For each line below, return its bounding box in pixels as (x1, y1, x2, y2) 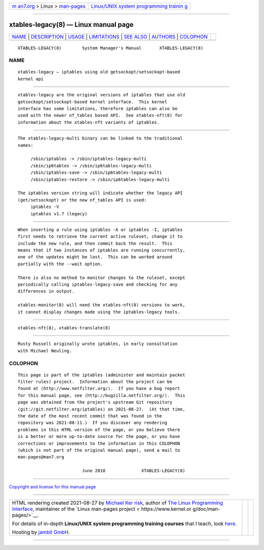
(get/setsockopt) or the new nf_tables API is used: (18, 197, 147, 203)
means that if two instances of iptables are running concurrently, (18, 248, 185, 253)
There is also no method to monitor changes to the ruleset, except (18, 275, 185, 280)
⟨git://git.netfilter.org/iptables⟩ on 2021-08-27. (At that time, (18, 406, 185, 412)
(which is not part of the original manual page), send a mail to (18, 448, 180, 453)
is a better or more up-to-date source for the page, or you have (18, 434, 180, 439)
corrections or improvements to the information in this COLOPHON (18, 440, 180, 446)
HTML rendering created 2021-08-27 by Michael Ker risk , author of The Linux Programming (12, 499, 223, 506)
